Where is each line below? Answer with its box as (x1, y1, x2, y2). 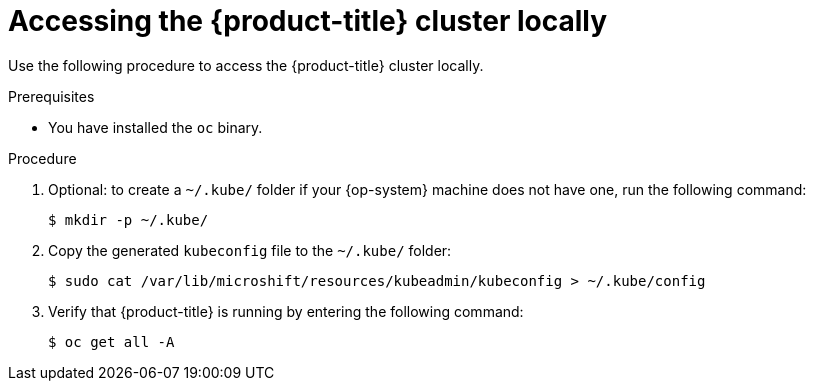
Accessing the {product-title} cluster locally (8, 4, 608, 38)
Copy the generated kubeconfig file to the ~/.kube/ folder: (48, 241, 452, 259)
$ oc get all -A (48, 333, 175, 350)
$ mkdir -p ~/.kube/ (48, 211, 209, 228)
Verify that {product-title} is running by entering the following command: (48, 302, 524, 320)
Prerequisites (8, 87, 95, 105)
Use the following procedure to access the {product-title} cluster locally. (8, 56, 484, 74)
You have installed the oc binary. (48, 118, 263, 136)
